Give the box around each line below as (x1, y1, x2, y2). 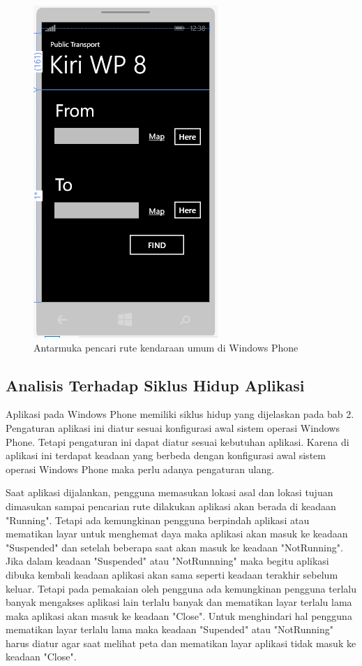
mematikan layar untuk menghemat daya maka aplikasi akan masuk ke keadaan (6, 526, 348, 541)
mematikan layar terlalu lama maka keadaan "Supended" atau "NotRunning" (6, 622, 334, 637)
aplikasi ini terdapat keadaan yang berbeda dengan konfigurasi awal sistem (6, 448, 326, 463)
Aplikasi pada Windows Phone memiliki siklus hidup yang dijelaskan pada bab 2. (6, 407, 354, 421)
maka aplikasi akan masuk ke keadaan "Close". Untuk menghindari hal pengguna (6, 608, 352, 623)
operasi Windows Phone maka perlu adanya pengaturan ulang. (6, 461, 275, 476)
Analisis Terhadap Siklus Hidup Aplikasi (6, 374, 305, 396)
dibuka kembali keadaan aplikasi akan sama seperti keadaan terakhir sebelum (6, 567, 338, 581)
